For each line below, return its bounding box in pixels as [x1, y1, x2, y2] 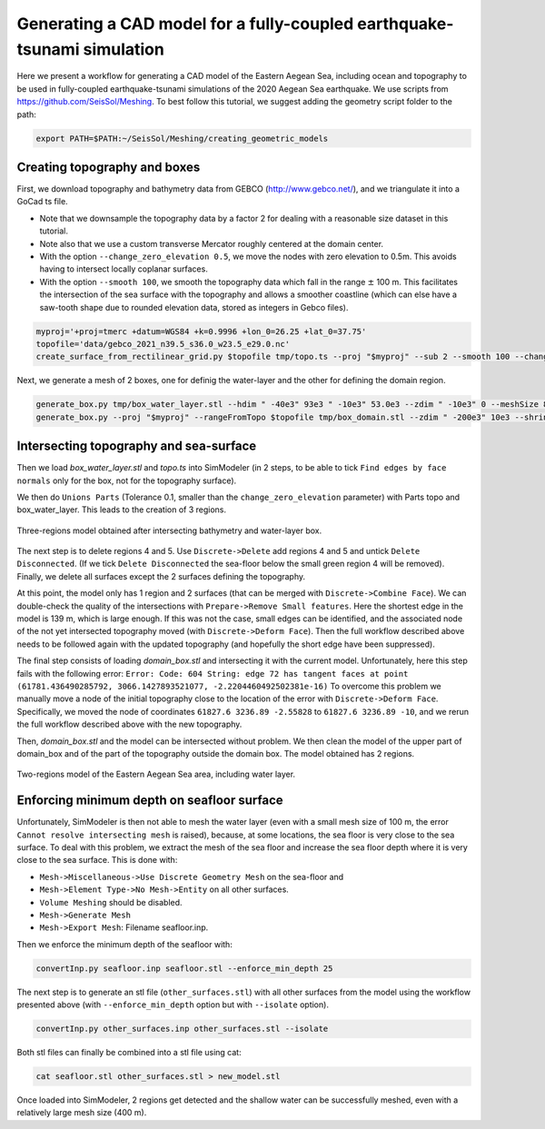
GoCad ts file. [16, 196, 68, 207]
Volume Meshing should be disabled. [39, 896, 183, 907]
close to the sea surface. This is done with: [16, 855, 178, 866]
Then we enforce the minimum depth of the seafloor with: [16, 938, 233, 949]
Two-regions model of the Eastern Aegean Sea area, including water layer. [16, 768, 295, 780]
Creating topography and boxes [16, 159, 201, 174]
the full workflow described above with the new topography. [16, 718, 243, 730]
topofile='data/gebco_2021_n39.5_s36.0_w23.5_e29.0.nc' [35, 339, 291, 349]
